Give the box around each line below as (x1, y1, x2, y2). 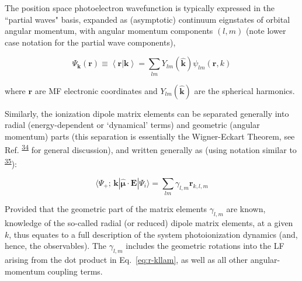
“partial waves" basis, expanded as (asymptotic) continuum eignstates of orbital (5, 13, 290, 25)
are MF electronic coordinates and (34, 84, 158, 96)
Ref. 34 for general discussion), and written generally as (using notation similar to (5, 142, 297, 156)
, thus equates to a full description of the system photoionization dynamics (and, (9, 228, 298, 240)
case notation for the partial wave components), (5, 36, 176, 48)
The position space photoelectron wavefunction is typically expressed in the (5, 2, 275, 13)
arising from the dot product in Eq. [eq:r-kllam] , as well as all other (5, 254, 248, 266)
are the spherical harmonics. (194, 84, 295, 96)
